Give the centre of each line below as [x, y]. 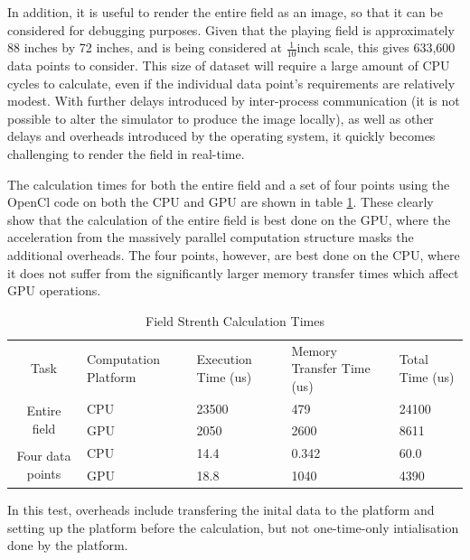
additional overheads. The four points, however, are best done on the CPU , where [234, 254]
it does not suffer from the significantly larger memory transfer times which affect [233, 272]
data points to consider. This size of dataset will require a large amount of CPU [229, 65]
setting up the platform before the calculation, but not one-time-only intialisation [233, 527]
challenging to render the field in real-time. [126, 153]
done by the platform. [68, 545]
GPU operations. [54, 290]
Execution [224, 359]
